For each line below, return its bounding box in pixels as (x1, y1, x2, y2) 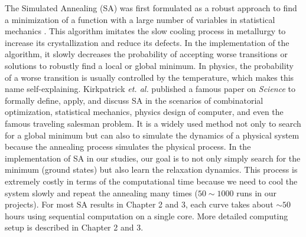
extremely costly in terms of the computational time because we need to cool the (5, 175, 298, 187)
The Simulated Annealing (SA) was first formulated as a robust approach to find (5, 2, 297, 14)
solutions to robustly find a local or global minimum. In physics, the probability (5, 59, 294, 71)
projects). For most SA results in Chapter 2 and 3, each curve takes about (5, 198, 274, 210)
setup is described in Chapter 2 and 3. (5, 221, 144, 233)
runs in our (236, 186, 277, 199)
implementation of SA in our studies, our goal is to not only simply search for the (5, 152, 301, 164)
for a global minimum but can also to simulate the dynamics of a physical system (5, 129, 300, 141)
